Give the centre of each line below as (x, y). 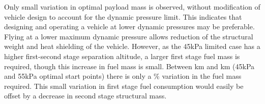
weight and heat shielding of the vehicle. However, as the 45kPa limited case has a (132, 46)
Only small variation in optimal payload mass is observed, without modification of (132, 7)
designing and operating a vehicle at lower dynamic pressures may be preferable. (129, 27)
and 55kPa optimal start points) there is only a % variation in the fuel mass (123, 76)
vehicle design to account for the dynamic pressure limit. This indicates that (123, 16)
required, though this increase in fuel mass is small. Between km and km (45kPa (129, 66)
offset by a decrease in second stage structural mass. (85, 96)
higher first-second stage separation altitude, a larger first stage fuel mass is (122, 56)
